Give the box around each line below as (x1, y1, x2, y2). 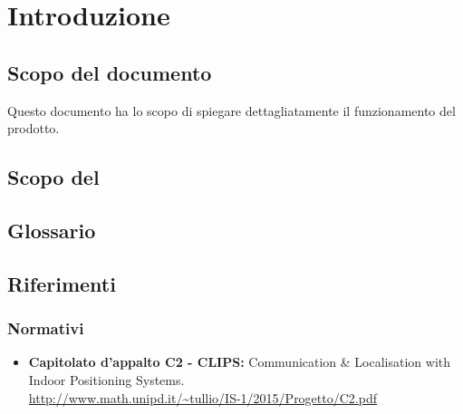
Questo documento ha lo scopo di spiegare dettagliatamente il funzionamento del (7, 101, 456, 120)
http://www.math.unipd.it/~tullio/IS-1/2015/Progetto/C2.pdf (28, 388, 377, 407)
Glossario (7, 216, 96, 244)
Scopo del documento (7, 58, 212, 86)
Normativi (7, 317, 84, 340)
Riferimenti (7, 269, 116, 297)
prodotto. (7, 119, 60, 138)
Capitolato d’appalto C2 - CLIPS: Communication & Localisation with (28, 352, 451, 371)
